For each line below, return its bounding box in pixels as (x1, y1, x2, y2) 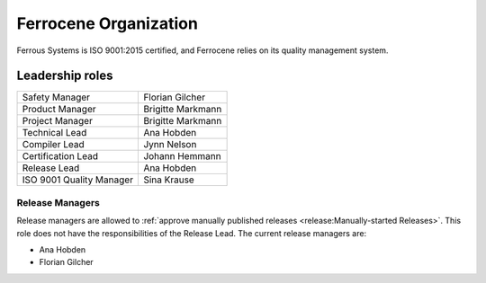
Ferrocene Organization (16, 13, 198, 33)
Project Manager (22, 115, 94, 128)
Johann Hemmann (143, 150, 221, 163)
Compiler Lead (22, 138, 85, 151)
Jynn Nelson (143, 138, 197, 151)
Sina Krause (143, 173, 195, 186)
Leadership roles (16, 68, 113, 84)
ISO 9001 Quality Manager (22, 173, 134, 186)
